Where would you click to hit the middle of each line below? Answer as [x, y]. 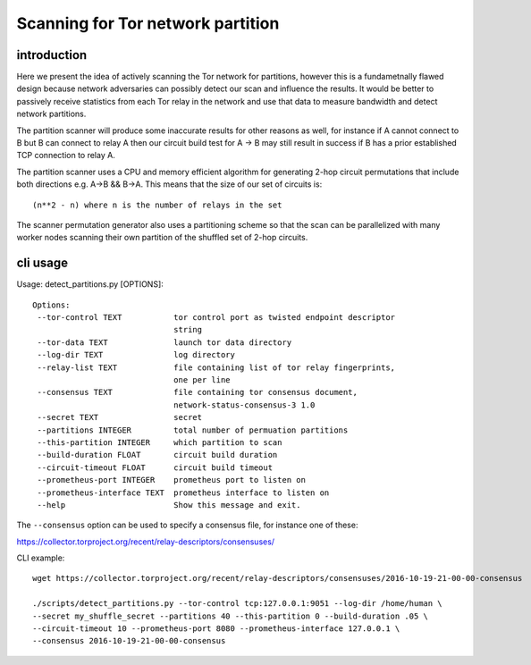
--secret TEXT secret [120, 417]
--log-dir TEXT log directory [136, 355]
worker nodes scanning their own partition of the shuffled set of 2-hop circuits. [162, 238]
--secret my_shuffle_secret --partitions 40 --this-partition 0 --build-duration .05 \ [231, 616]
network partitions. [51, 114]
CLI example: [41, 558]
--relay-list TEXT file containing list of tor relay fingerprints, [216, 367]
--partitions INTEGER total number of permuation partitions [193, 430]
